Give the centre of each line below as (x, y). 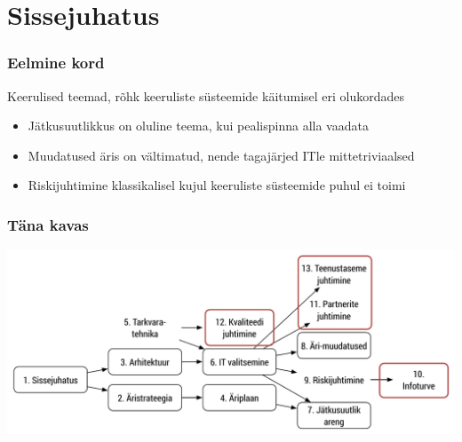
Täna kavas (48, 224)
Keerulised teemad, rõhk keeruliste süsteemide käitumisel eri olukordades (206, 95)
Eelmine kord (56, 63)
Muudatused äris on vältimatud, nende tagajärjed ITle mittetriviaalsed (221, 155)
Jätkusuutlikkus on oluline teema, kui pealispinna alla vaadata (198, 126)
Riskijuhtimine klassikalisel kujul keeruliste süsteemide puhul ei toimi (217, 185)
